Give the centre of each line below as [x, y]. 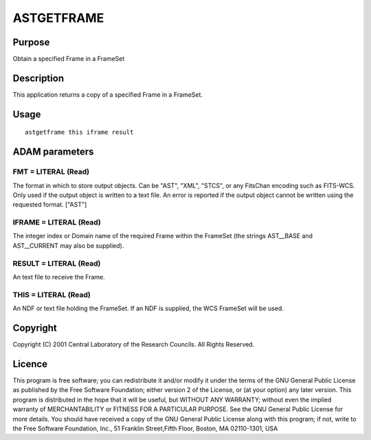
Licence [30, 364]
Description [38, 78]
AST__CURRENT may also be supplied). [68, 245]
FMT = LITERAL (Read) [51, 172]
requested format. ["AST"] [50, 205]
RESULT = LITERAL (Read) [57, 263]
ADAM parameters [53, 152]
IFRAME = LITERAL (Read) [57, 222]
